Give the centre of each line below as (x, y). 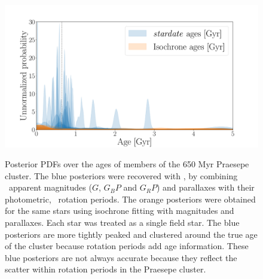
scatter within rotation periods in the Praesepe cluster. (105, 269)
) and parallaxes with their (205, 187)
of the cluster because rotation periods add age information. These (127, 246)
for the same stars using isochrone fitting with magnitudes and (120, 211)
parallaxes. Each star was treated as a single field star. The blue (122, 223)
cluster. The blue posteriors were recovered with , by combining (121, 175)
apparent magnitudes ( (50, 187)
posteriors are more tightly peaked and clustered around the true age (131, 234)
